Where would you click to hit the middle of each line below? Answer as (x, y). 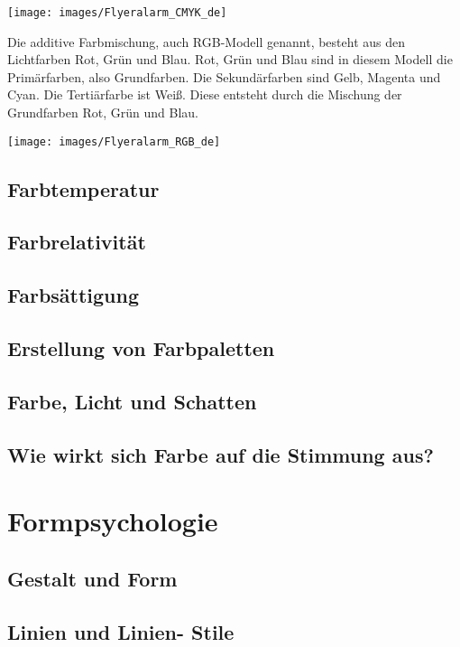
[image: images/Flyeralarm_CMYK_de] (117, 13)
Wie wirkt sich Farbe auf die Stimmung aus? (221, 454)
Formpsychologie (113, 521)
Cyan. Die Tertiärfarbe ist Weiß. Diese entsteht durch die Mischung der (205, 94)
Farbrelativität (77, 242)
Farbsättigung (74, 295)
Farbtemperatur (83, 188)
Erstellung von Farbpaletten (141, 348)
